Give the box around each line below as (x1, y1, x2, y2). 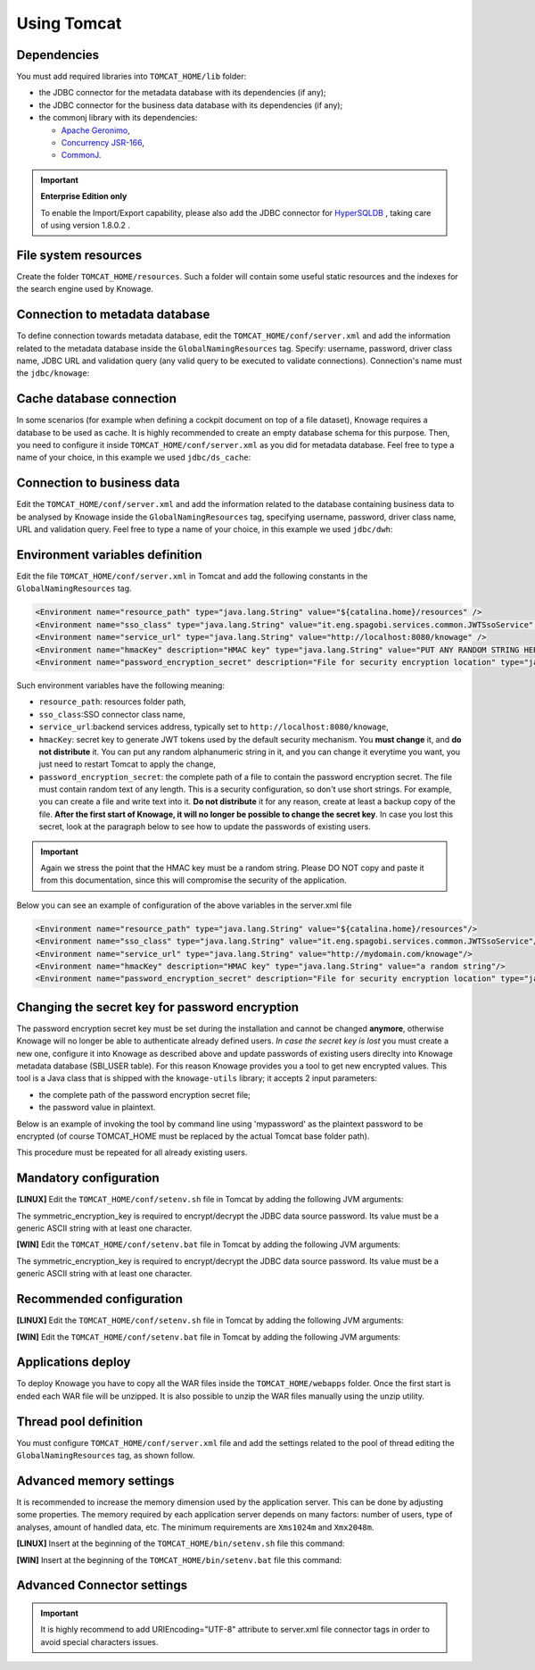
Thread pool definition (16, 1414, 143, 1429)
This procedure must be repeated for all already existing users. (16, 1147, 248, 1158)
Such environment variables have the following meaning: (16, 679, 225, 691)
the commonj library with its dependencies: (38, 112, 198, 123)
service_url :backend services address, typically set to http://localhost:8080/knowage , (38, 721, 390, 732)
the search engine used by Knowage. (16, 284, 153, 295)
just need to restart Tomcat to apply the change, (38, 759, 216, 769)
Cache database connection (16, 391, 177, 406)
